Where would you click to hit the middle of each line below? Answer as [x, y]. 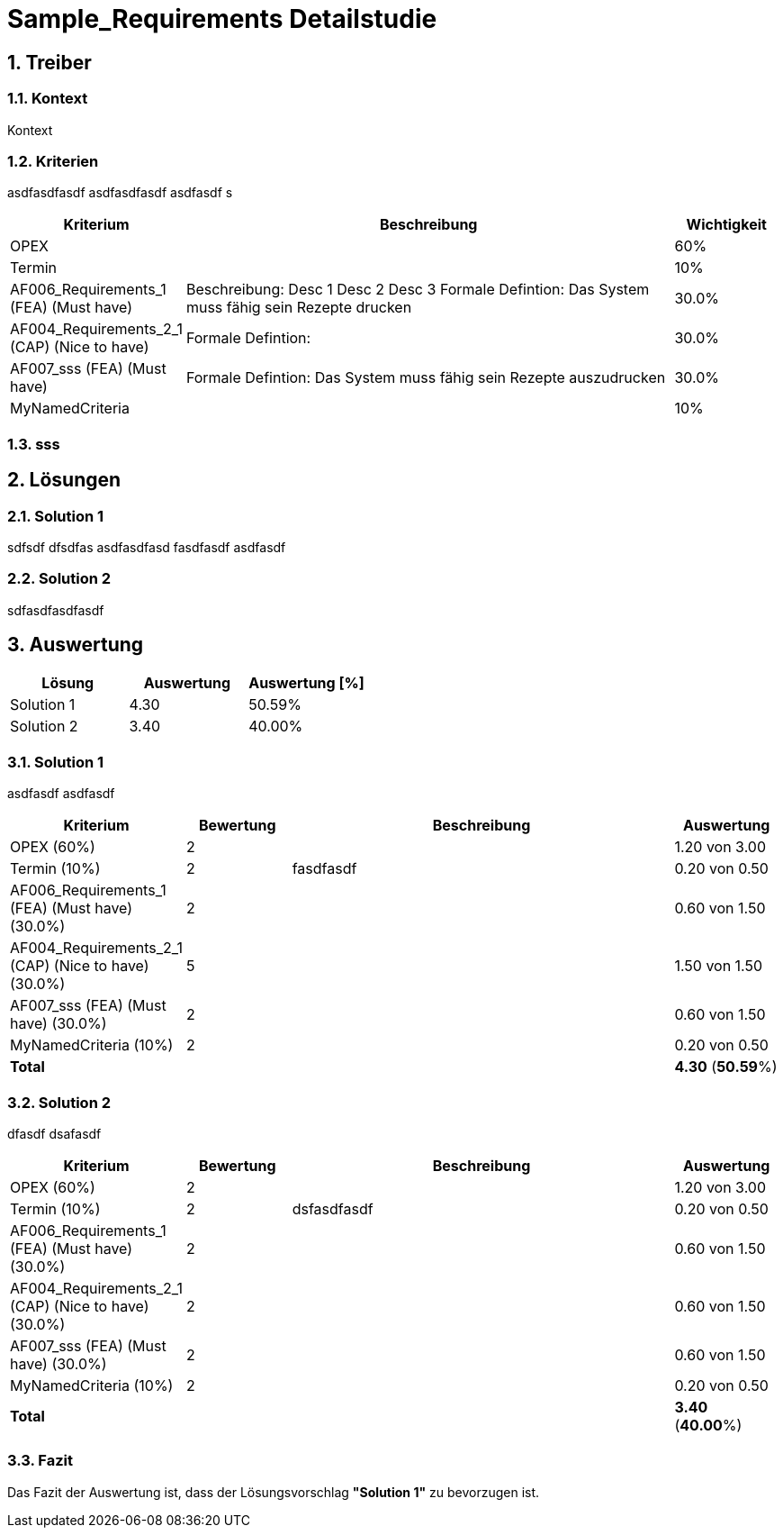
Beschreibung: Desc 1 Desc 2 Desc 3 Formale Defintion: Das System [418, 290]
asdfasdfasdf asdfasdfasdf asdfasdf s [120, 193]
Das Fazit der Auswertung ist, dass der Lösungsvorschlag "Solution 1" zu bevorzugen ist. [274, 1492]
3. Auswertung [76, 645]
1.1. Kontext [48, 99]
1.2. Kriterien [53, 161]
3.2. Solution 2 [59, 1102]
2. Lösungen [64, 480]
